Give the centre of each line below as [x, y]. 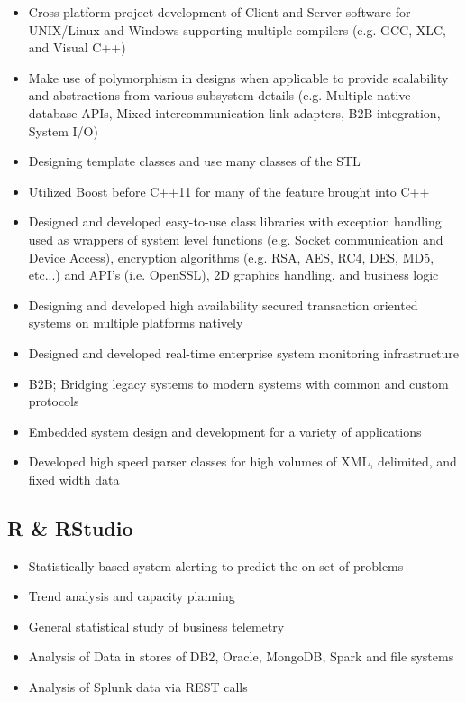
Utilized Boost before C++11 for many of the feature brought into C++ [229, 191]
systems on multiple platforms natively [136, 323]
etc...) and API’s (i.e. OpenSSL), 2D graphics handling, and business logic [233, 275]
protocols [54, 401]
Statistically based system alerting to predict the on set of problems [216, 565]
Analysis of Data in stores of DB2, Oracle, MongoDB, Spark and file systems [241, 656]
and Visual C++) [77, 47]
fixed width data [74, 479]
